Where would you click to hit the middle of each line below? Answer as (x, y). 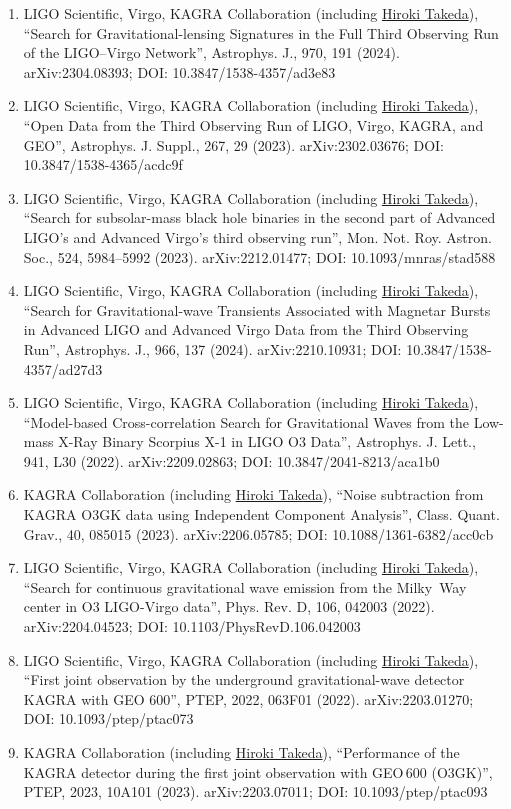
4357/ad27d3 (63, 368)
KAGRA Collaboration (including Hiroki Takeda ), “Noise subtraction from (253, 494)
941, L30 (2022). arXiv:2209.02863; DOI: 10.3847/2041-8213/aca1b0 (231, 460)
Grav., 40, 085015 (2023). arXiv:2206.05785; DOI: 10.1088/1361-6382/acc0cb (258, 533)
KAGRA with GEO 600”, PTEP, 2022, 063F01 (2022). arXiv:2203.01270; (248, 698)
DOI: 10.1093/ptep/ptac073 (108, 718)
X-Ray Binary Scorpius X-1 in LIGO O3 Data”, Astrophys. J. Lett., (267, 441)
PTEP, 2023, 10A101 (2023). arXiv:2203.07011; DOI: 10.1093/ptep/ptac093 (255, 791)
